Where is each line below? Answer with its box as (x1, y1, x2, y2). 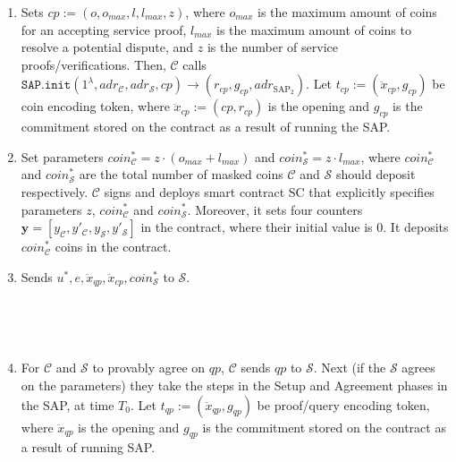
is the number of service (207, 38, 339, 56)
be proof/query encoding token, (257, 395, 430, 414)
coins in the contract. (55, 237, 172, 256)
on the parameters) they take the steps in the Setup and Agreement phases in (21, 375, 448, 394)
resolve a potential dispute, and (21, 38, 194, 56)
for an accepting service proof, (21, 20, 187, 38)
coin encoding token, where (21, 97, 170, 115)
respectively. (21, 182, 89, 201)
